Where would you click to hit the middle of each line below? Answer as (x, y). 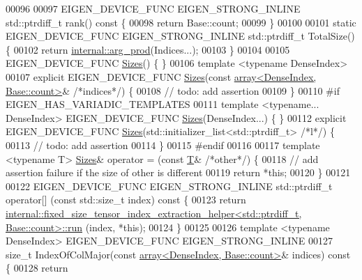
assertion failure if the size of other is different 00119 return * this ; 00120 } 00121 (178, 172)
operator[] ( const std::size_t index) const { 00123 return (126, 200)
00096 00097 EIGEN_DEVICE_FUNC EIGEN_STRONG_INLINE (153, 8)
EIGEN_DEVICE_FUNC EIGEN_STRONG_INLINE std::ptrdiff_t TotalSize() (180, 36)
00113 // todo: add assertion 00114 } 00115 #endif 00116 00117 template (163, 145)
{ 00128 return (37, 268)
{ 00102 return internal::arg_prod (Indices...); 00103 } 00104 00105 (148, 49)
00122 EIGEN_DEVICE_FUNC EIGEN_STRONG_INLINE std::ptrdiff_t (169, 186)
